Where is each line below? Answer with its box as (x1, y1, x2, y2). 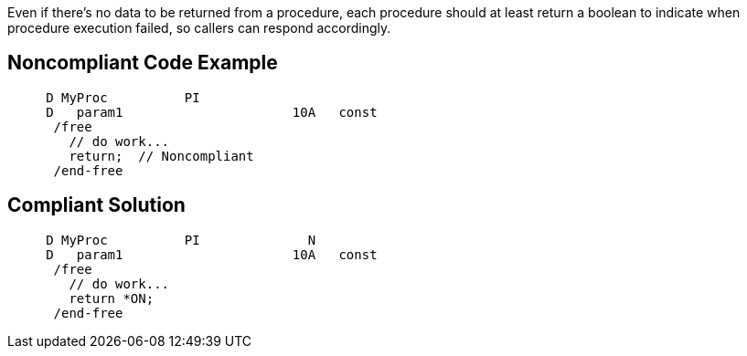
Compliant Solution (7, 194, 186, 217)
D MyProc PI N (46, 232, 316, 247)
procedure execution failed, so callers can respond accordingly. (7, 20, 391, 36)
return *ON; (69, 290, 155, 306)
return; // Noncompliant (69, 148, 254, 163)
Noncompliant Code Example (7, 51, 278, 75)
